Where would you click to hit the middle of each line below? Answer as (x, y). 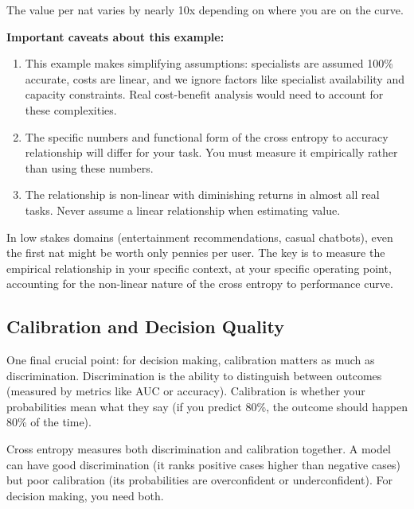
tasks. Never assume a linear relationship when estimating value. (183, 210)
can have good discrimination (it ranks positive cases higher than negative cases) (203, 464)
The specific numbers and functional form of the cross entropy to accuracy (207, 136)
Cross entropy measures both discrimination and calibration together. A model (199, 449)
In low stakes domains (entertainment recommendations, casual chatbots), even (200, 237)
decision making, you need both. (85, 495)
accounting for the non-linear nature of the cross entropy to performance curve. (200, 284)
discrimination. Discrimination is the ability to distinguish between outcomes (194, 375)
